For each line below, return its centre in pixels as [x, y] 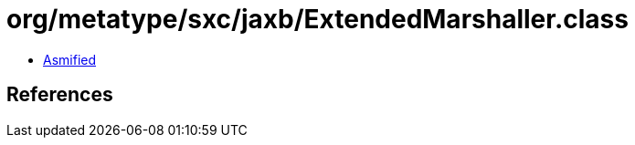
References [60, 95]
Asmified [70, 59]
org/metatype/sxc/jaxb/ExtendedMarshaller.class [317, 19]
